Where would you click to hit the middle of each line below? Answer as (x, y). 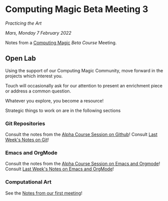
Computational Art (28, 182)
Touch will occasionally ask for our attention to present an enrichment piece (84, 85)
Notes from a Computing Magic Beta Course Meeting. (61, 42)
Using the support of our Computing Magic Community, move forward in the (84, 70)
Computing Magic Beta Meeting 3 (77, 9)
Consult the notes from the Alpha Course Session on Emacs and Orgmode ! (83, 164)
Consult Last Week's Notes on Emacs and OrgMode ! (60, 169)
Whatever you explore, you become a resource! (55, 100)
